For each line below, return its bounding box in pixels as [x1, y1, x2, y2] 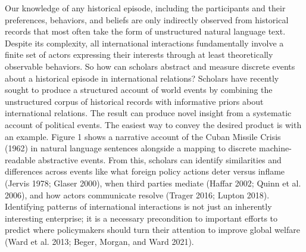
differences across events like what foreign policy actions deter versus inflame [5, 165, 285, 178]
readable [5, 153, 36, 166]
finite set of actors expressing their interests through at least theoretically [5, 48, 273, 61]
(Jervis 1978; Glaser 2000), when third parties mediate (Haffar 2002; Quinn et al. [5, 176, 301, 189]
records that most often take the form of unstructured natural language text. [5, 25, 286, 38]
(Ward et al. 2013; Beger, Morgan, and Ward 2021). [5, 235, 194, 247]
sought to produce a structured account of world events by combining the [5, 83, 273, 96]
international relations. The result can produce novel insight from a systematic [5, 107, 292, 119]
